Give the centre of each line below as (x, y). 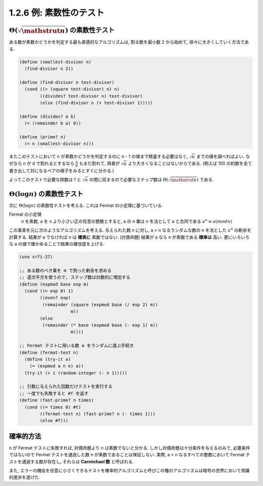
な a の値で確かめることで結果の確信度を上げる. (57, 244)
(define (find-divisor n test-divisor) (67, 82)
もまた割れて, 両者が (99, 163)
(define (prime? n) (42, 137)
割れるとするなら (57, 163)
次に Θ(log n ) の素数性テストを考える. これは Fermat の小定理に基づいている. (86, 205)
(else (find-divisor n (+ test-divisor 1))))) (96, 103)
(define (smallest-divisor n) (55, 62)
